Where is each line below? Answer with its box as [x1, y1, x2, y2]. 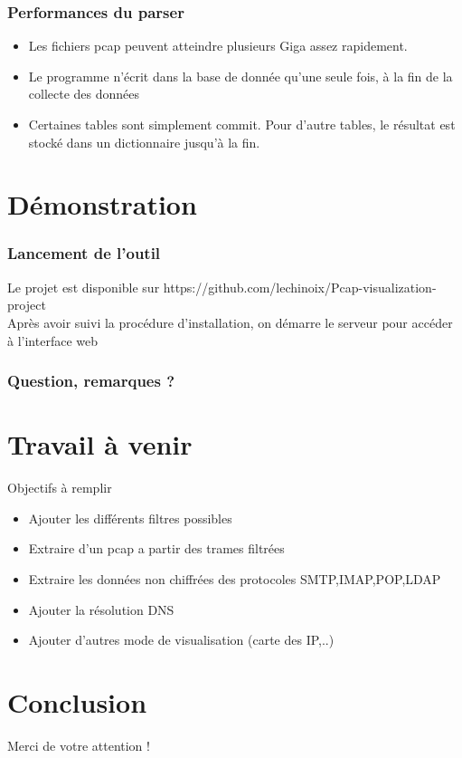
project [7, 295, 46, 314]
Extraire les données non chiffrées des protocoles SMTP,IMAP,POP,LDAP [28, 569, 441, 588]
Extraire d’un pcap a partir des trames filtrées [28, 539, 285, 558]
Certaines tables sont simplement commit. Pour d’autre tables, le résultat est [28, 115, 456, 133]
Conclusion [7, 683, 147, 720]
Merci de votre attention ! [7, 735, 150, 754]
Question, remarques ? [7, 369, 175, 392]
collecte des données [28, 84, 140, 103]
